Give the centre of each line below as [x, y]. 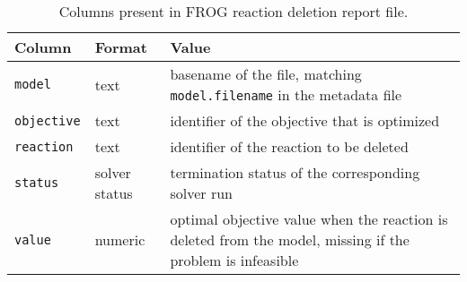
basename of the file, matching [266, 74]
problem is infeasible [234, 260]
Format [121, 47]
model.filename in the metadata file [286, 94]
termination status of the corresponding [295, 172]
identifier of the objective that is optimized [305, 120]
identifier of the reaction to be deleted [289, 146]
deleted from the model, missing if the [290, 239]
